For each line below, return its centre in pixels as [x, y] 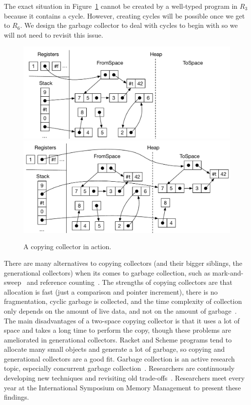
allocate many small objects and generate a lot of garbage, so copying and [114, 349]
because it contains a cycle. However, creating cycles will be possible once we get [125, 15]
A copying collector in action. [68, 246]
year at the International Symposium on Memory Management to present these [123, 387]
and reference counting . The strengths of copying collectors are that [130, 282]
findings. [17, 397]
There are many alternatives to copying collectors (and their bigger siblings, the [123, 263]
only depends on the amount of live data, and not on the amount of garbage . [120, 310]
